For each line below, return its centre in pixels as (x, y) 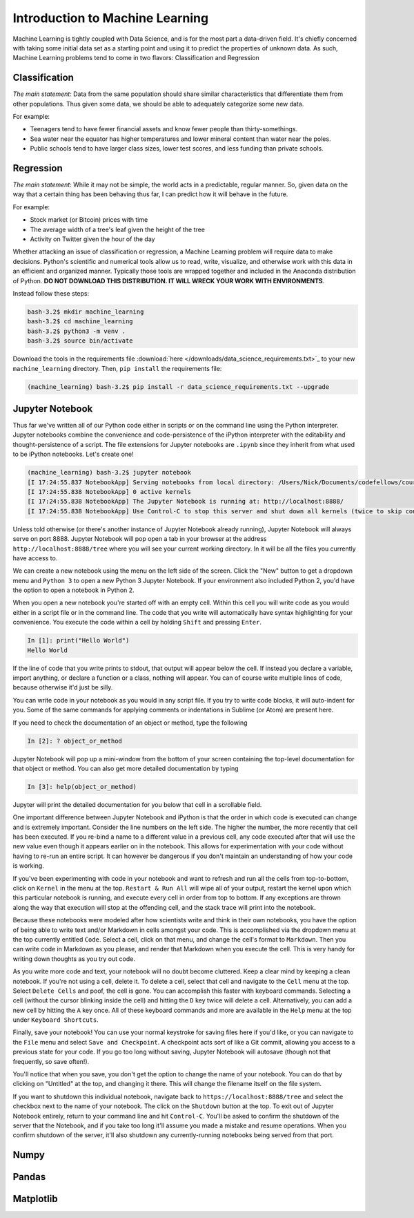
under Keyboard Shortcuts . (56, 1020)
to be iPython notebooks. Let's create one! (73, 454)
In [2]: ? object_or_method (75, 741)
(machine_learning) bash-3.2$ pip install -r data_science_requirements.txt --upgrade (178, 387)
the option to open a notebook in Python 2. (73, 590)
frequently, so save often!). (51, 1061)
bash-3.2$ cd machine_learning (80, 322)
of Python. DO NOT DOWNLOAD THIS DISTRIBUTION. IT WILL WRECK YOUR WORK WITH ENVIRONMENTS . (169, 280)
